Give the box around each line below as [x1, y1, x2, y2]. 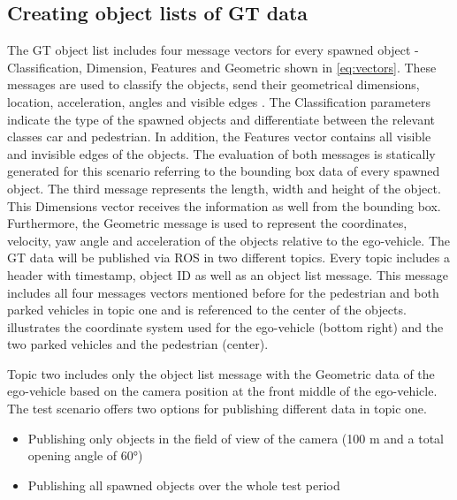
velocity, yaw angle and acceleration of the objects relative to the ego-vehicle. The [7, 231, 450, 249]
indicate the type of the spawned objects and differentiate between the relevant [7, 110, 435, 128]
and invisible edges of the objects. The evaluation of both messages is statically [7, 144, 436, 163]
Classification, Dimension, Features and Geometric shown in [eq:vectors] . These [7, 57, 437, 76]
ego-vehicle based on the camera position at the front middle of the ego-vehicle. [7, 382, 438, 400]
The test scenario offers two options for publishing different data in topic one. [7, 399, 427, 418]
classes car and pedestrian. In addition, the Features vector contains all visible [7, 127, 431, 146]
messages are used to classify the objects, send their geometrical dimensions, [7, 75, 420, 94]
